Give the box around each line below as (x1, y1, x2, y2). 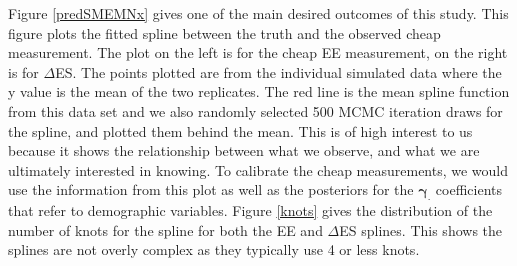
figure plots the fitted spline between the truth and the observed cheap (8, 22, 441, 43)
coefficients (435, 179, 503, 200)
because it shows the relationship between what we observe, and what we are (8, 140, 480, 161)
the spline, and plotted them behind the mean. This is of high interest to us (8, 120, 473, 141)
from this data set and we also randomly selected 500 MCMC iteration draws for (8, 100, 503, 121)
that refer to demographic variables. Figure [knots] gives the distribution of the (8, 200, 493, 221)
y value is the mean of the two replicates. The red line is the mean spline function (8, 81, 510, 102)
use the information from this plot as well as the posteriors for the (8, 179, 414, 200)
